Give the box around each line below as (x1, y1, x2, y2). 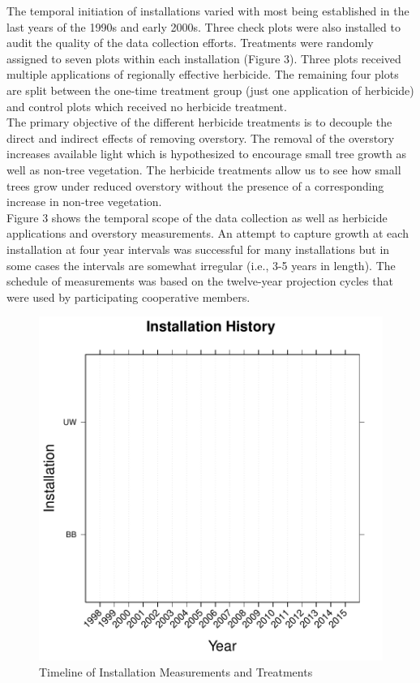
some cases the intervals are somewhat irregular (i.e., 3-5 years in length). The (6, 256, 396, 273)
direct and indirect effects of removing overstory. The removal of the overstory (6, 129, 395, 146)
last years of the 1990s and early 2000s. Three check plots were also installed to (6, 18, 401, 35)
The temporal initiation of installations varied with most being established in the (6, 2, 409, 19)
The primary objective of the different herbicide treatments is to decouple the (6, 114, 392, 131)
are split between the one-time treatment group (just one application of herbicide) (6, 81, 414, 98)
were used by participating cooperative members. (6, 288, 251, 305)
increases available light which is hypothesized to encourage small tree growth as (6, 145, 406, 162)
